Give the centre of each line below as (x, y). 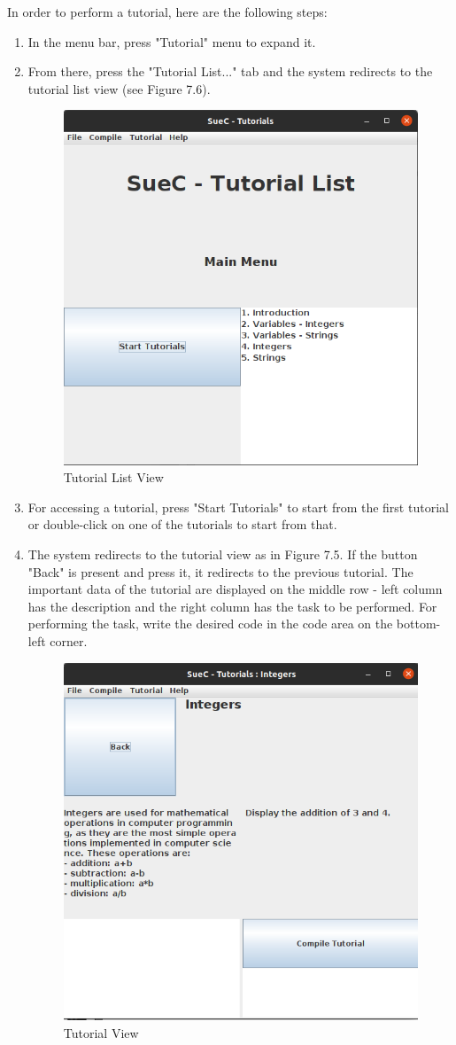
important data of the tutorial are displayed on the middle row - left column (235, 589)
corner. (69, 640)
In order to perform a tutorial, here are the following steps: (167, 12)
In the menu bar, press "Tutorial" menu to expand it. (172, 41)
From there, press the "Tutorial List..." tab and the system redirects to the (230, 71)
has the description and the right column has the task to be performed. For (232, 606)
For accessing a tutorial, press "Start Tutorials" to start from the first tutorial (238, 507)
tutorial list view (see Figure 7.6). (119, 88)
